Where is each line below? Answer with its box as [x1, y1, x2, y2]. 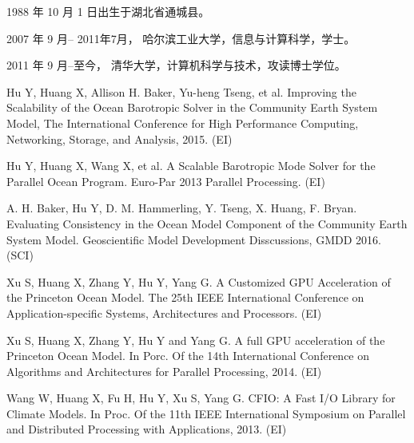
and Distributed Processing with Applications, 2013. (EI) [6, 421, 287, 437]
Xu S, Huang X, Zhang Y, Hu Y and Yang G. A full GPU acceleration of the [6, 331, 385, 348]
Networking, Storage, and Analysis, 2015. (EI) [6, 130, 233, 147]
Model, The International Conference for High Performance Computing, [6, 114, 359, 131]
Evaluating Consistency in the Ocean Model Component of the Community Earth [6, 215, 408, 231]
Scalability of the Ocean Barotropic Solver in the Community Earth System [6, 99, 378, 116]
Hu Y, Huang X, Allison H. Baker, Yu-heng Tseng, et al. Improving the [6, 83, 356, 100]
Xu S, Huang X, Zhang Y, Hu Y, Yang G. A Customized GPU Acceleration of [6, 273, 391, 290]
